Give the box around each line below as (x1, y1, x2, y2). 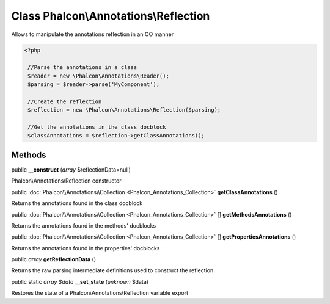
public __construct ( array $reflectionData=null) (11, 165, 131, 173)
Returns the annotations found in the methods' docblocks (11, 222, 156, 229)
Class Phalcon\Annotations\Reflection (11, 9, 210, 23)
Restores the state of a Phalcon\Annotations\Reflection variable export (11, 289, 189, 297)
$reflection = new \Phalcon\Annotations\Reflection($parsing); (28, 107, 221, 114)
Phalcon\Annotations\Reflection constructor (11, 177, 122, 184)
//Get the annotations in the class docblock (28, 124, 166, 131)
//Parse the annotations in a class (28, 64, 137, 71)
